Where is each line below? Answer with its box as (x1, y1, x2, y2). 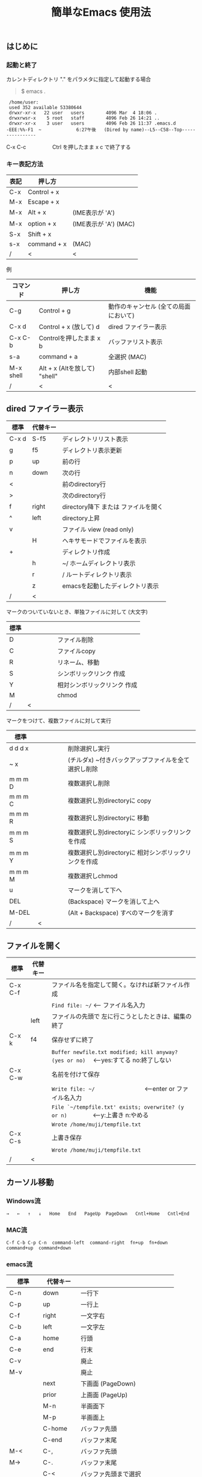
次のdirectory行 (62, 491, 106, 500)
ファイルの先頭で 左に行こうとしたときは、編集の (51, 1012, 192, 1021)
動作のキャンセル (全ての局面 (108, 302, 191, 310)
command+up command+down (6, 1245, 71, 1251)
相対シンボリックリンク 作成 (57, 680, 138, 689)
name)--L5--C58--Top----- (130, 127, 196, 133)
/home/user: (8, 99, 39, 105)
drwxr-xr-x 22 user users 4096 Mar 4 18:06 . (8, 110, 158, 116)
